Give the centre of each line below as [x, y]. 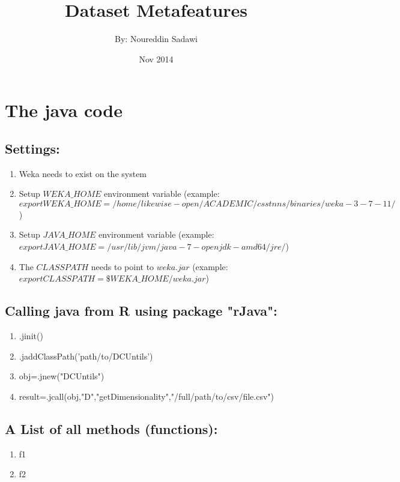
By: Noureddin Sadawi [156, 39]
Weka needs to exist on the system [83, 173]
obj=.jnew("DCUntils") [62, 376]
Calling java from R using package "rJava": [141, 311]
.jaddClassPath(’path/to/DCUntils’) [86, 356]
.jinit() [31, 336]
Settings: [32, 148]
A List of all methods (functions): [111, 428]
